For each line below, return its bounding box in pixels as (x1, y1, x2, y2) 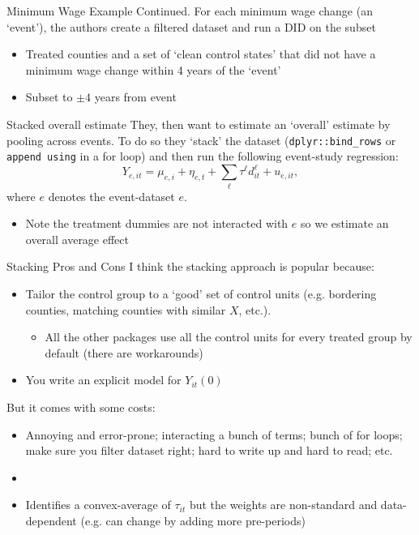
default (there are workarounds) (45, 344, 203, 361)
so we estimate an (300, 215, 389, 232)
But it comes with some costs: (6, 399, 156, 416)
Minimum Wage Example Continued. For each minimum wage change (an (6, 2, 373, 19)
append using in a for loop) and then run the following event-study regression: (6, 148, 399, 165)
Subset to (25, 88, 73, 105)
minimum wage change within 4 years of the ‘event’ (25, 61, 281, 78)
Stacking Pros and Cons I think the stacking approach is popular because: (6, 258, 374, 275)
